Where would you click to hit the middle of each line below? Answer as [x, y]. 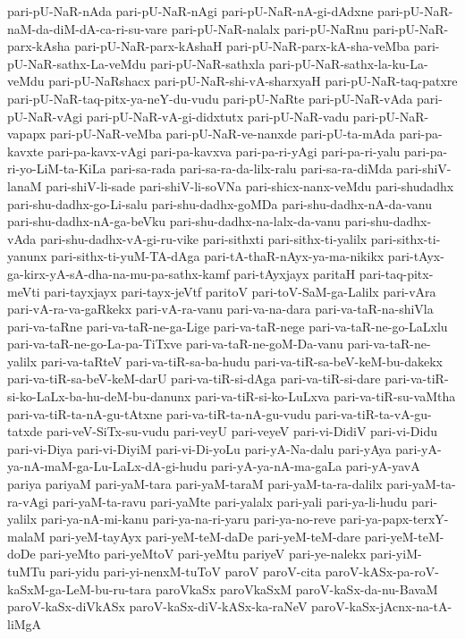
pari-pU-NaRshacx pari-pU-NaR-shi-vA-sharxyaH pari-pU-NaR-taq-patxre [253, 81]
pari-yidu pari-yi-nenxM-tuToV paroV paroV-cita [186, 571]
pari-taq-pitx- [396, 273]
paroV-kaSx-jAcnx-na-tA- [382, 606]
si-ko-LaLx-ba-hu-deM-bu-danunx [99, 396]
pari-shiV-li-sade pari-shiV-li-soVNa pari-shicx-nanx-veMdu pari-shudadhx [250, 185]
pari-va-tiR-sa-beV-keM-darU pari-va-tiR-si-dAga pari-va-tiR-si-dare [194, 378]
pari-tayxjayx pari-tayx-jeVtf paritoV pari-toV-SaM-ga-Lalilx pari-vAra [240, 291]
